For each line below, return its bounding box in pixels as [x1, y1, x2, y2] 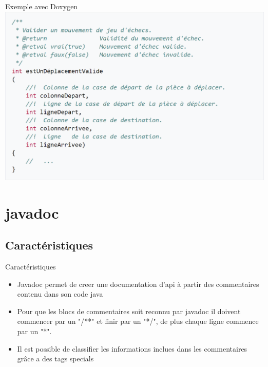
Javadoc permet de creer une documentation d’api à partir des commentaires [17, 278, 259, 289]
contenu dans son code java [17, 288, 103, 299]
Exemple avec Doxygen [5, 1, 78, 11]
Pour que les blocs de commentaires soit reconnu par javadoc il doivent [17, 305, 241, 316]
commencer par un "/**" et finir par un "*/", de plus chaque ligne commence [17, 316, 259, 326]
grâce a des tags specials [17, 353, 94, 364]
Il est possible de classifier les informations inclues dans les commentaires [17, 343, 247, 354]
